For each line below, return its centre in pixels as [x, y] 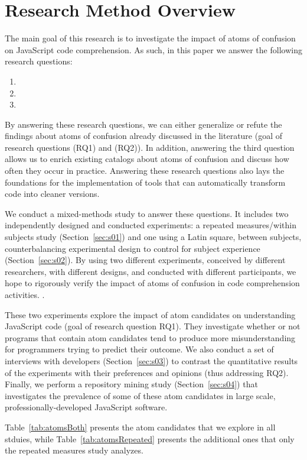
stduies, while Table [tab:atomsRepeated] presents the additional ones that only [150, 438]
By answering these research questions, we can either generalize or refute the [143, 124]
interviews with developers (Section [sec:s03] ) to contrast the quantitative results [151, 360]
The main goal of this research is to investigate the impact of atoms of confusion [150, 38]
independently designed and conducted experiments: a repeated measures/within [151, 225]
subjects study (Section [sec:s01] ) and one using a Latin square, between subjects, [153, 237]
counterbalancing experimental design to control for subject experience [133, 248]
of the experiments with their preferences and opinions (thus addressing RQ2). [147, 372]
